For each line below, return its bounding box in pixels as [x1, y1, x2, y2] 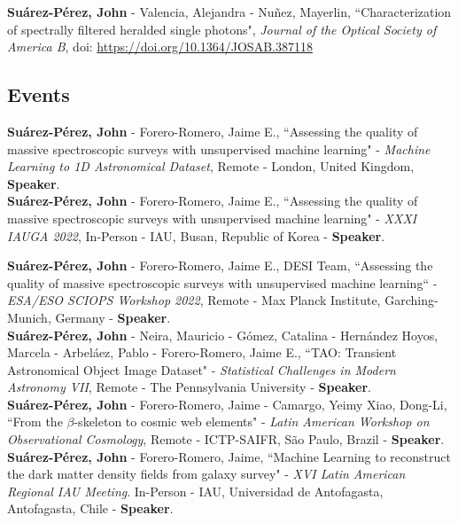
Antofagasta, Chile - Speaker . [7, 499, 174, 518]
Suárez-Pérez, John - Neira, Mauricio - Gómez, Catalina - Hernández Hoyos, [7, 325, 439, 344]
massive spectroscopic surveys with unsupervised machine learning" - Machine [7, 139, 431, 158]
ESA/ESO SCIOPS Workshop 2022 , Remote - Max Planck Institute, [7, 291, 381, 309]
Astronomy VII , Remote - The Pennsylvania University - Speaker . [7, 378, 371, 396]
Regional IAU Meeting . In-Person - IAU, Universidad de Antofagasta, [7, 481, 384, 500]
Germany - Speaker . [55, 308, 171, 326]
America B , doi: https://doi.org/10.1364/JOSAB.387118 [7, 37, 313, 56]
